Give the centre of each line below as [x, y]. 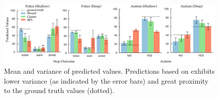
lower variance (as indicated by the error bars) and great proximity [106, 80]
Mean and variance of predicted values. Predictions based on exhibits [109, 71]
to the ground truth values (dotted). [59, 90]
